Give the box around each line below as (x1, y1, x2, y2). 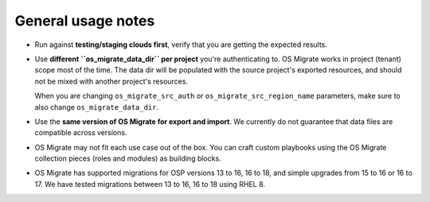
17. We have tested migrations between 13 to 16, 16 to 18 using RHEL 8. (34, 179, 266, 188)
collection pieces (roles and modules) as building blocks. (34, 153, 222, 163)
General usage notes (14, 12, 155, 29)
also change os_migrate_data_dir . (34, 102, 159, 111)
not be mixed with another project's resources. (34, 76, 189, 86)
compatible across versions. (34, 128, 127, 138)
